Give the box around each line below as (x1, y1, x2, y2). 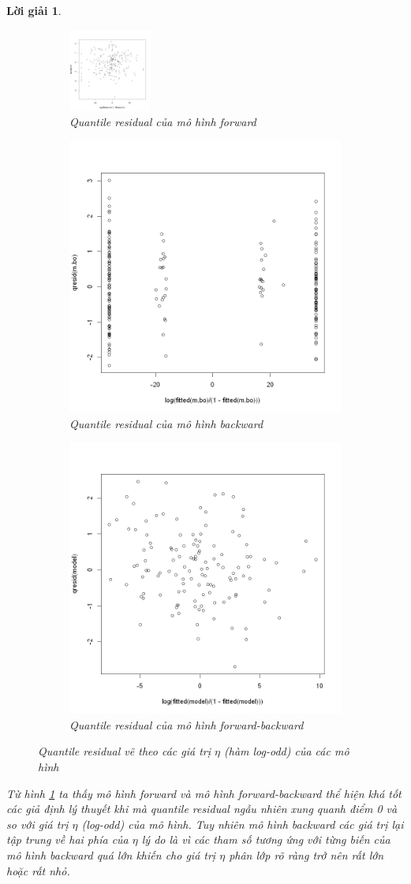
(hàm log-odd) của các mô (224, 743, 349, 759)
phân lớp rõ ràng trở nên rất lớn (229, 846, 384, 863)
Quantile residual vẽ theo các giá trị (38, 743, 211, 759)
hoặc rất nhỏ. (6, 862, 70, 878)
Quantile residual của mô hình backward (69, 415, 263, 431)
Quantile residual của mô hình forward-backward (69, 716, 304, 733)
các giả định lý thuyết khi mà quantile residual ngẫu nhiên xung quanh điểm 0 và (6, 800, 398, 817)
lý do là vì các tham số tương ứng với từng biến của (141, 831, 390, 848)
